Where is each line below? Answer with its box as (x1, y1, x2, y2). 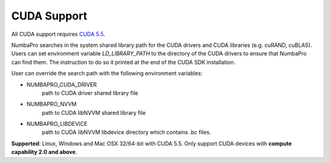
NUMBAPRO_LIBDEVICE (26, 120, 88, 128)
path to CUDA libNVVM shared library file (42, 109, 146, 116)
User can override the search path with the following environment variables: (11, 70, 203, 77)
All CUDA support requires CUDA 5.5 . (11, 30, 106, 38)
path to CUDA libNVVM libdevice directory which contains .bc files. (42, 128, 211, 136)
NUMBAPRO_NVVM (26, 100, 77, 108)
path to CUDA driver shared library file (42, 89, 139, 97)
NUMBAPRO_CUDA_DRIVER (26, 81, 97, 88)
